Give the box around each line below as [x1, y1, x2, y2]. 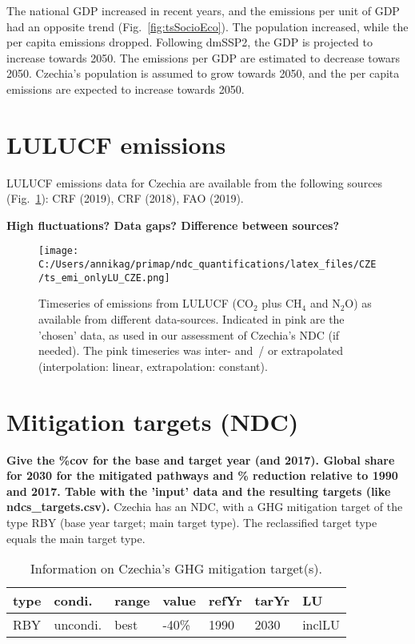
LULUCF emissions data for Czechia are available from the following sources [6, 174, 383, 191]
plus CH [261, 295, 302, 312]
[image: [38, 245, 79, 257]
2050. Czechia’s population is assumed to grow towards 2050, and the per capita [6, 65, 400, 82]
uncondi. [54, 615, 102, 634]
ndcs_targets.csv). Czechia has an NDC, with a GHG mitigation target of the [6, 498, 403, 515]
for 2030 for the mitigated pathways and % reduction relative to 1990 [6, 467, 398, 484]
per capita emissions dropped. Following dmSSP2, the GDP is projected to [6, 34, 373, 50]
